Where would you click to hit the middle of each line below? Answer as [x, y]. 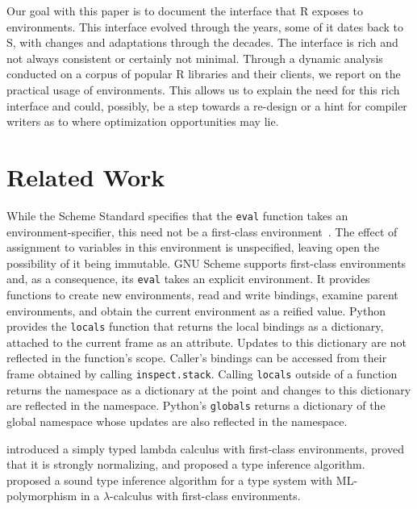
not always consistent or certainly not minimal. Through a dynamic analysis [195, 58]
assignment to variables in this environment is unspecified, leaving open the [193, 247]
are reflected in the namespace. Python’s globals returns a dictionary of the [196, 405]
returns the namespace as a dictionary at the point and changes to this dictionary [209, 389]
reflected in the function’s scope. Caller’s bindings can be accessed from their [197, 358]
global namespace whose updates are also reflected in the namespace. [177, 421]
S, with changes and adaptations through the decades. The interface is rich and [202, 42]
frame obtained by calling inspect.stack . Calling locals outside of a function [202, 373]
